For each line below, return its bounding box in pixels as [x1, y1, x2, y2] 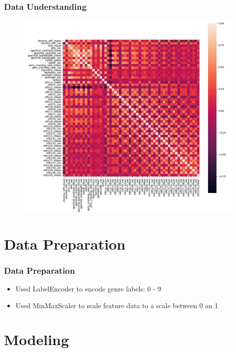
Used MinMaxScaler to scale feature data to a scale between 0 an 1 [15, 300, 218, 310]
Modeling [4, 329, 69, 349]
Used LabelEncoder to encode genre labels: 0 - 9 [15, 284, 161, 294]
